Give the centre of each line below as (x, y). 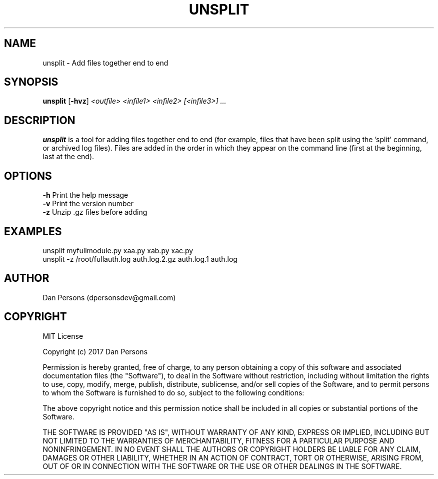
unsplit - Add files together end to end (105, 63)
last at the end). (68, 157)
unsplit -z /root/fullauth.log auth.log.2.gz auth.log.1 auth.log (140, 259)
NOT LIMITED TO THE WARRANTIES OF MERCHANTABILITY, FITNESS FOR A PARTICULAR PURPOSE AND (218, 440)
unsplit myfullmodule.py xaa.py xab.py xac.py (118, 250)
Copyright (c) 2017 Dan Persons (95, 351)
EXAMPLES (33, 231)
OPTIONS (28, 176)
